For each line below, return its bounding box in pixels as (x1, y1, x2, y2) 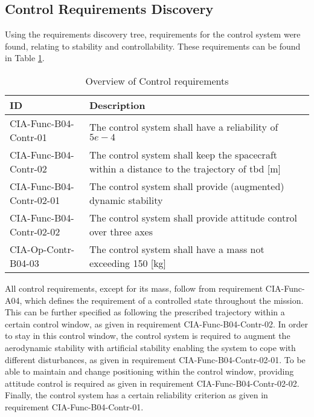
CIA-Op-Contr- (10, 241, 75, 256)
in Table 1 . (5, 51, 45, 64)
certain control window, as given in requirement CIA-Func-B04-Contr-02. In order (5, 317, 309, 330)
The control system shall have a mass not (89, 241, 264, 256)
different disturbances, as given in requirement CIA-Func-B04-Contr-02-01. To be (5, 353, 306, 366)
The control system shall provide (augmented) (89, 179, 284, 193)
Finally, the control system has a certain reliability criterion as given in (5, 389, 268, 401)
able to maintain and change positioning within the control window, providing (5, 365, 294, 378)
